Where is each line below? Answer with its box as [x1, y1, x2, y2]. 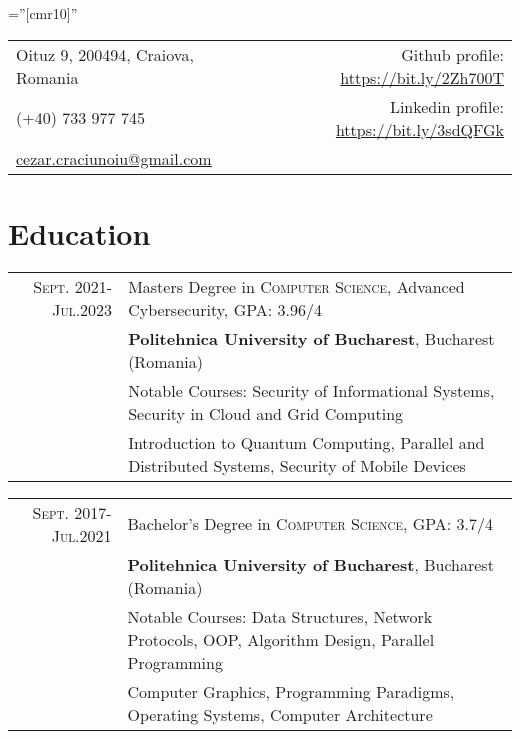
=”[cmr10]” [8, 3, 78, 23]
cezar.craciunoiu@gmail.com [16, 146, 212, 170]
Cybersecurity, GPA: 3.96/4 [128, 297, 322, 321]
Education [8, 212, 151, 253]
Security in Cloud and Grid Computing [128, 401, 404, 425]
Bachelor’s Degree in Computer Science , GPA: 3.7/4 [127, 512, 494, 536]
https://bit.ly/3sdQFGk [335, 117, 504, 141]
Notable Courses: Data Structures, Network [127, 604, 433, 628]
